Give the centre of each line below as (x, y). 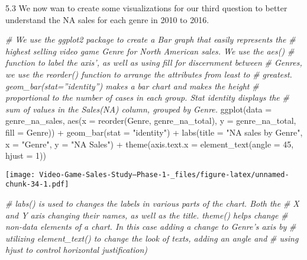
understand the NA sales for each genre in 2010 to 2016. (107, 19)
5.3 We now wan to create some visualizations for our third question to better (146, 8)
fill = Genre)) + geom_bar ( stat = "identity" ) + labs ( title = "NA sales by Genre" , (154, 132)
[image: (20, 174)
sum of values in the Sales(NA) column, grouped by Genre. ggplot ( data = (139, 109)
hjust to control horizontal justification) (77, 250)
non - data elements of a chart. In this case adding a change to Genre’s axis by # (151, 227)
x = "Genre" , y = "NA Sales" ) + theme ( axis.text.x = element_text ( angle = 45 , (150, 144)
